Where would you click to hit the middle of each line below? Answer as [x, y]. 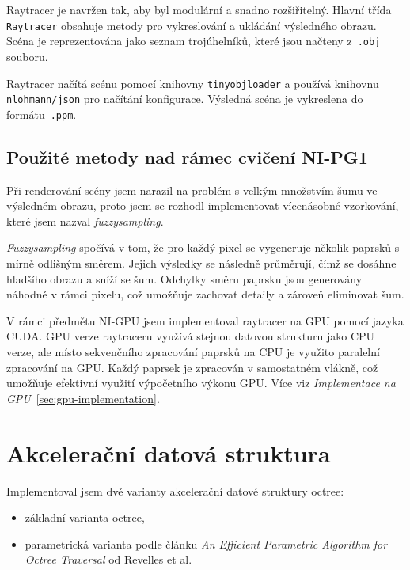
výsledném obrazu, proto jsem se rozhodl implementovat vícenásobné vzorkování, [203, 205]
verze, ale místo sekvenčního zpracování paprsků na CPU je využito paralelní [193, 352]
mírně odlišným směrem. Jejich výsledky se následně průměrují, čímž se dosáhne [201, 263]
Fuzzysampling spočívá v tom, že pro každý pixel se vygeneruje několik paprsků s [203, 247]
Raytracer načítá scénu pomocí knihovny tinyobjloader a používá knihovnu [193, 83]
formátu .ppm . [42, 114]
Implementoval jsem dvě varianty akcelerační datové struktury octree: [175, 490]
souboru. [27, 56]
